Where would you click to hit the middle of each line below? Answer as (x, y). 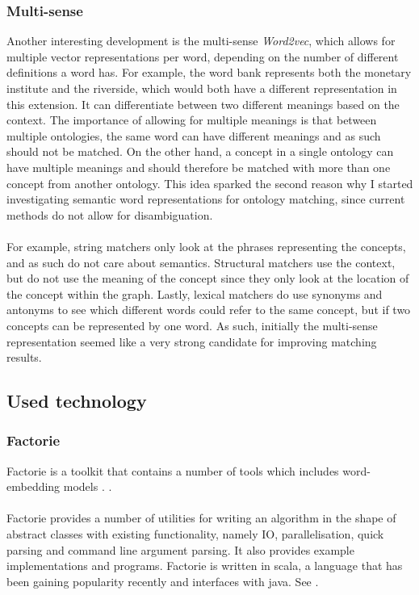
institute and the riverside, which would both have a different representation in (202, 88)
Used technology (77, 401)
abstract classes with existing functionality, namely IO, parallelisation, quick (195, 534)
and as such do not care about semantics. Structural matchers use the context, (201, 262)
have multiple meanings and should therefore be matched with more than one (199, 167)
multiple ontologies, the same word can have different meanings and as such (194, 135)
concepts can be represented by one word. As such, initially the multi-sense (192, 325)
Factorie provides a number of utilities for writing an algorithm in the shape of (201, 518)
